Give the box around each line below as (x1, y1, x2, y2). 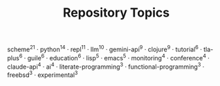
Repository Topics (62, 5, 170, 21)
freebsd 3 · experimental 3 (7, 69, 78, 79)
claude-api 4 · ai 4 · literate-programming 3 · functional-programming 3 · (7, 61, 205, 71)
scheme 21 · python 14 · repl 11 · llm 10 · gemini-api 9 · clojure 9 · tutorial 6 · (7, 44, 202, 53)
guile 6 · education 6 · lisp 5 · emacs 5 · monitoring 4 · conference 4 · (27, 52, 210, 62)
